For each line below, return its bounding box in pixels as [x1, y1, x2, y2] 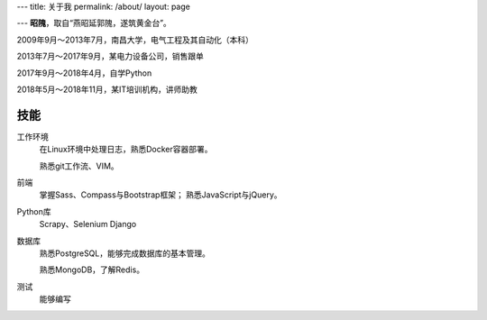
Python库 [16, 206, 51, 216]
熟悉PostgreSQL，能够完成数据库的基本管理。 [39, 248, 211, 259]
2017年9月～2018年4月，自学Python [16, 68, 152, 78]
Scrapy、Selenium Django [39, 219, 137, 230]
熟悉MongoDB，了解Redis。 [39, 264, 144, 275]
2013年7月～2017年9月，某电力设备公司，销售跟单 [16, 50, 205, 62]
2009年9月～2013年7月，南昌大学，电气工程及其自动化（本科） [16, 34, 254, 45]
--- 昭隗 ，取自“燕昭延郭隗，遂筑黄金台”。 [16, 18, 171, 29]
